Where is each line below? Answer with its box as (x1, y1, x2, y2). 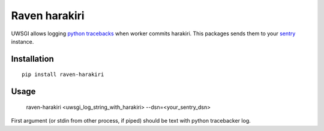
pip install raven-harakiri (22, 71, 104, 78)
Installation (11, 54, 54, 64)
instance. (11, 38, 34, 45)
